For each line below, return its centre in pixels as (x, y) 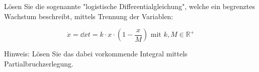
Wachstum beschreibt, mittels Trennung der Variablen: (89, 16)
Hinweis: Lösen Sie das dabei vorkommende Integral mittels (96, 54)
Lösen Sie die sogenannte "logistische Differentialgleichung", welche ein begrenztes (129, 6)
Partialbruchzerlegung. (39, 63)
